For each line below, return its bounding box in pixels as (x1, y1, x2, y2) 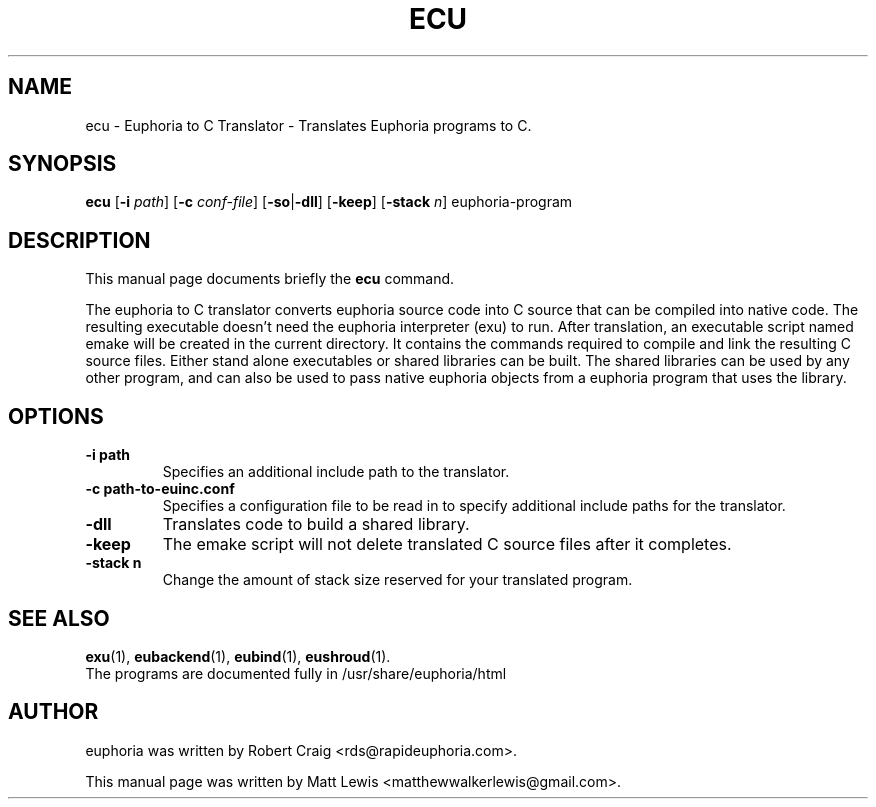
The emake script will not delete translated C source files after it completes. (162, 534, 732, 555)
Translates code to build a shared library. (162, 514, 470, 535)
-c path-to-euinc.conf (85, 480, 235, 498)
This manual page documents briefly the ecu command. (85, 270, 455, 288)
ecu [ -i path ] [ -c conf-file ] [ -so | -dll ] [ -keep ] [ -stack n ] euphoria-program (85, 193, 573, 211)
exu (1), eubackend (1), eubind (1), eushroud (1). (85, 647, 391, 665)
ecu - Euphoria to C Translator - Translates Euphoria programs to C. (85, 116, 532, 134)
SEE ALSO (8, 605, 110, 631)
